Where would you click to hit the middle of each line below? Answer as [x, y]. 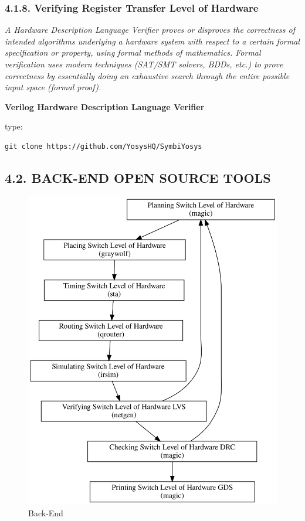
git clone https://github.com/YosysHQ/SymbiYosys [104, 146]
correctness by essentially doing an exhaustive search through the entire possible [147, 75]
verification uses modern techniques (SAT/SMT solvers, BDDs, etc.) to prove [144, 64]
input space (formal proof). [53, 87]
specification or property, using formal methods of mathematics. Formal [133, 52]
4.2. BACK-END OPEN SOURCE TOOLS [138, 177]
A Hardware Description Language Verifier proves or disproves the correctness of [150, 30]
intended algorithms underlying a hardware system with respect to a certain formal [152, 41]
